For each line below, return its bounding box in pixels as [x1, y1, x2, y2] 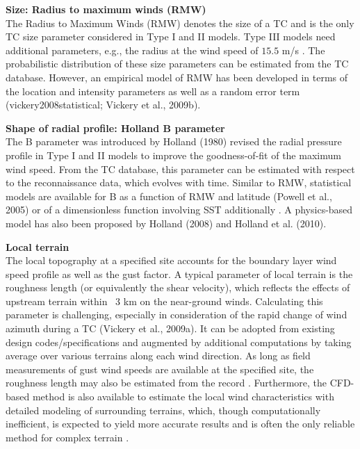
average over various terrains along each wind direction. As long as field [6, 348, 311, 363]
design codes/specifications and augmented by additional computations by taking [6, 334, 352, 349]
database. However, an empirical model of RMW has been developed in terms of [6, 70, 348, 84]
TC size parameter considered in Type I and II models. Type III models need [6, 29, 336, 44]
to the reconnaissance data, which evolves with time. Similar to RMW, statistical [6, 175, 352, 190]
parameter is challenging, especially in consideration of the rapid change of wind [6, 307, 347, 322]
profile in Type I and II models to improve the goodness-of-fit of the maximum [6, 147, 341, 162]
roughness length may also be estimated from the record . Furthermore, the [6, 375, 327, 390]
